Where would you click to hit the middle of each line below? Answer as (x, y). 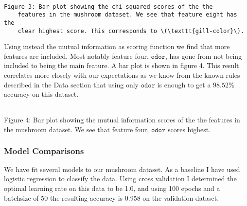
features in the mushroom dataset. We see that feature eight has (127, 15)
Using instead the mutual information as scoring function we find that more (117, 46)
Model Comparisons (44, 151)
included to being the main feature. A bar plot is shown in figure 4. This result (122, 65)
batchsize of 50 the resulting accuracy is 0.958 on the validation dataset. (112, 197)
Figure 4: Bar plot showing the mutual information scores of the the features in (122, 120)
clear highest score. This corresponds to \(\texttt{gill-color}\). (131, 31)
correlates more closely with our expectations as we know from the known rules (122, 75)
